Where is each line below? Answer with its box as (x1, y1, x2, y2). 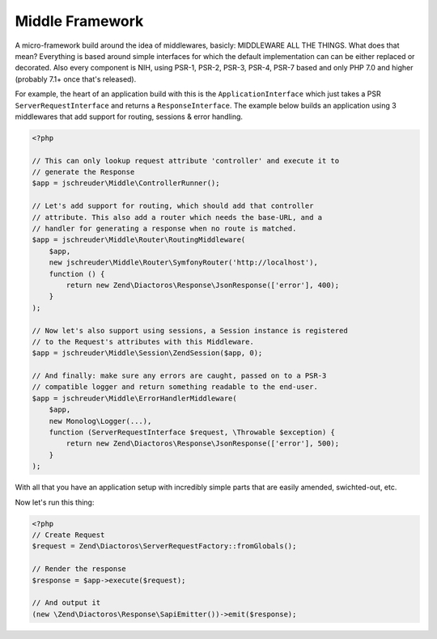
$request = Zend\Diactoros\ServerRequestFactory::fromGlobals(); (32, 542, 297, 551)
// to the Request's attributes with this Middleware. (32, 336, 254, 346)
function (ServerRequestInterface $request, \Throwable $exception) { (49, 428, 336, 437)
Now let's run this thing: (15, 497, 95, 507)
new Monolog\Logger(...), (49, 417, 152, 425)
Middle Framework (15, 12, 144, 30)
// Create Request (32, 530, 105, 540)
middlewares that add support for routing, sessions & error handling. (15, 112, 243, 121)
